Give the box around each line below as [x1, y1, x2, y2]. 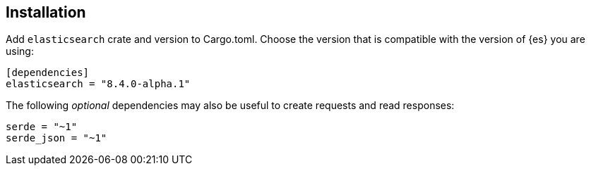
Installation [6, 4, 86, 21]
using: [6, 45, 34, 58]
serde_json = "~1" [6, 132, 107, 144]
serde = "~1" [6, 121, 78, 133]
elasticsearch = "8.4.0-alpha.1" [6, 78, 191, 90]
